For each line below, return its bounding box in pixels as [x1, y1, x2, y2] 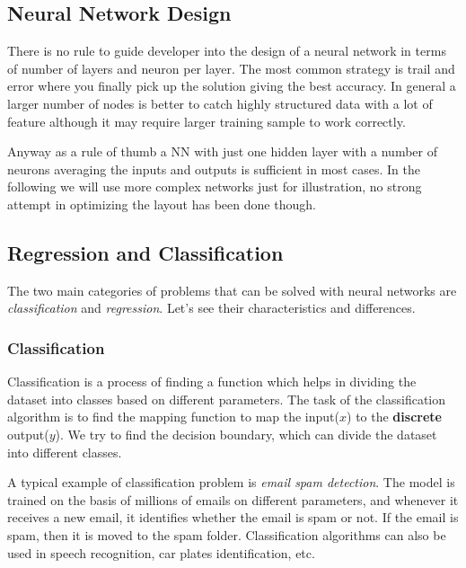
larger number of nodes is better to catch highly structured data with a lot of [7, 93, 433, 112]
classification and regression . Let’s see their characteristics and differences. [7, 298, 416, 317]
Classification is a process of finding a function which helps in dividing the [7, 372, 417, 391]
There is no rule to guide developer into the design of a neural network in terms [7, 41, 446, 60]
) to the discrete [347, 407, 442, 426]
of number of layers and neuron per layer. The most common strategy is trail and [7, 58, 455, 77]
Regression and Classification [7, 238, 284, 266]
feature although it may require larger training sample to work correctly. [7, 111, 406, 130]
